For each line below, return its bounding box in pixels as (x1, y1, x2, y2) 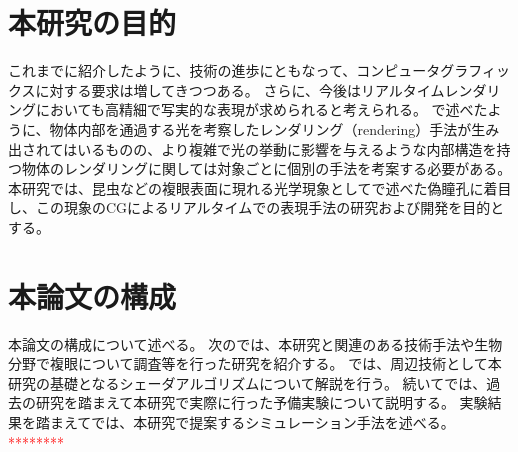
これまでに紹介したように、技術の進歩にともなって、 (8, 60, 357, 81)
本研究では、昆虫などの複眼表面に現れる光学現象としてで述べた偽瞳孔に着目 (8, 177, 512, 198)
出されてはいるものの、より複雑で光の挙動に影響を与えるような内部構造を (8, 138, 497, 159)
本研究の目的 (8, 2, 177, 43)
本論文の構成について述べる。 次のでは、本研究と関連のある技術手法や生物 (8, 333, 503, 354)
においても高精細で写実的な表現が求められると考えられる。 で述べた (35, 99, 488, 120)
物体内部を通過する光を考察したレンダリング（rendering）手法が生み (49, 118, 500, 139)
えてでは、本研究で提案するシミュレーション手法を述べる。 (63, 411, 455, 432)
